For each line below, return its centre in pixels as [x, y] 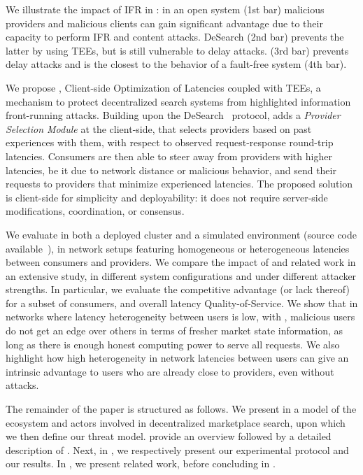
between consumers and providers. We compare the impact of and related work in [181, 262]
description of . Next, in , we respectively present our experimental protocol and [177, 449]
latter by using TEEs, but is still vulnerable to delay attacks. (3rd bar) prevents [177, 50]
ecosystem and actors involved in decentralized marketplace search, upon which [176, 422]
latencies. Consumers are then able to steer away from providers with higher [169, 156]
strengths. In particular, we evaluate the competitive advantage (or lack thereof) [178, 289]
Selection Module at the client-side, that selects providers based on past [159, 128]
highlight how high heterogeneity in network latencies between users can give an [177, 358]
